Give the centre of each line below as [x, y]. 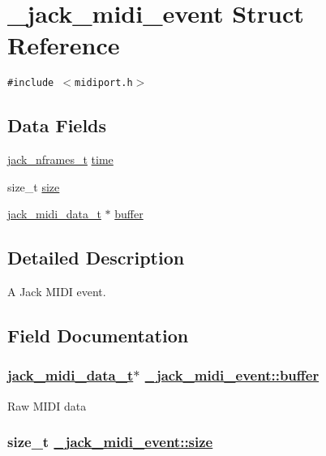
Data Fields [57, 125]
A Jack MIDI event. [57, 292]
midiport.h [104, 83]
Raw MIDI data [47, 405]
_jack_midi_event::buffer [232, 375]
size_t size [34, 186]
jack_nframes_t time [60, 159]
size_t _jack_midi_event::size [110, 442]
